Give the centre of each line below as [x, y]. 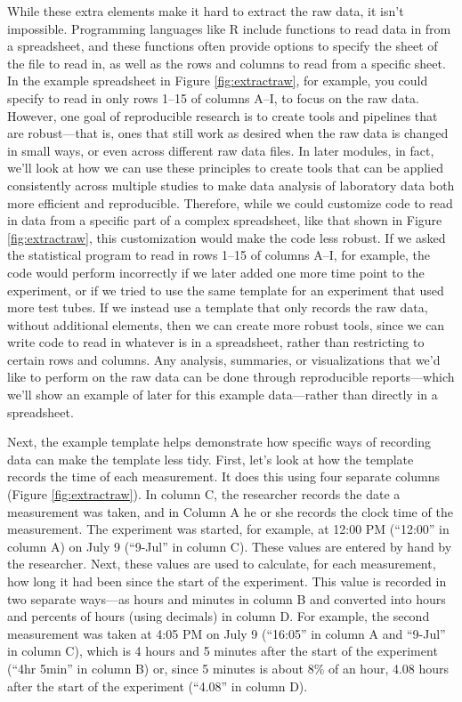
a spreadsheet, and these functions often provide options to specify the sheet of [223, 46]
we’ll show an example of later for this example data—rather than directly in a [223, 395]
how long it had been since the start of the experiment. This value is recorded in [227, 581]
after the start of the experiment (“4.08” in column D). [158, 686]
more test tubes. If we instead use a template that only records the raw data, [218, 307]
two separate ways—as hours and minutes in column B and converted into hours [227, 598]
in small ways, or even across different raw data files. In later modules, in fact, [221, 150]
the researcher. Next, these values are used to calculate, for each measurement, [222, 564]
